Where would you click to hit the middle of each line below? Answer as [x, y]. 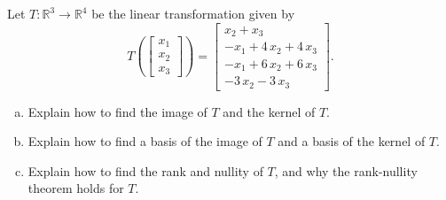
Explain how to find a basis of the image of [145, 141]
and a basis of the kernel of [352, 141]
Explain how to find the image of [117, 111]
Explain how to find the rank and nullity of [145, 170]
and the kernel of [269, 111]
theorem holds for [76, 188]
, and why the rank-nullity [346, 170]
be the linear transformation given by [193, 13]
